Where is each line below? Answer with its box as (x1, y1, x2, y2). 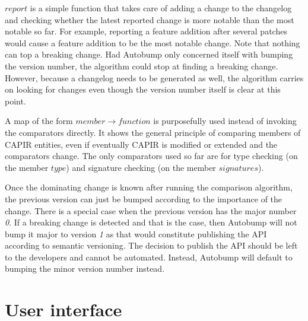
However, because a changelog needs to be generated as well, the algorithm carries (5, 71, 304, 84)
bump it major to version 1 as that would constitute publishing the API (5, 227, 267, 240)
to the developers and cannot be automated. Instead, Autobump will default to (5, 250, 293, 263)
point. (5, 94, 26, 107)
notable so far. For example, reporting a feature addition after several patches (5, 25, 287, 37)
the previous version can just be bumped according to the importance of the (5, 192, 282, 205)
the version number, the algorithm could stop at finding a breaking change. (5, 59, 278, 72)
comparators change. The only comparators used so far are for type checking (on (5, 150, 298, 162)
